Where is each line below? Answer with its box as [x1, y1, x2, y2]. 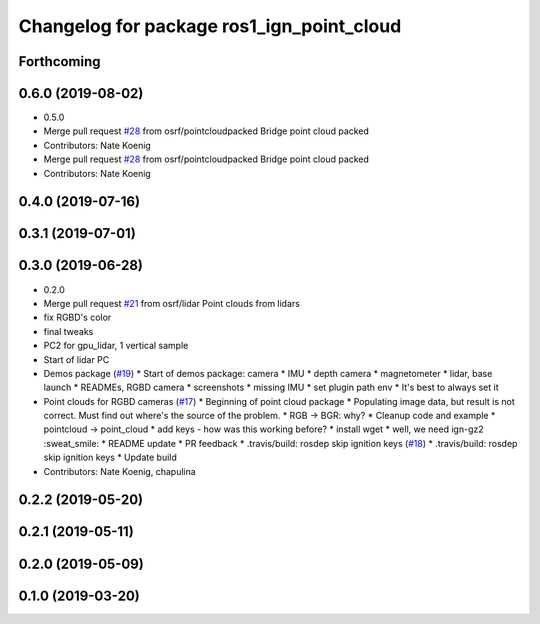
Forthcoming [18, 53, 101, 70]
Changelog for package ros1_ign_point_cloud [18, 15, 402, 37]
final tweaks [43, 325, 94, 337]
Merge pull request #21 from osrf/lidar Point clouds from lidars [43, 297, 300, 309]
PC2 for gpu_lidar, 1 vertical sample [43, 340, 189, 352]
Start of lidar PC [43, 353, 110, 365]
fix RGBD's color [43, 311, 112, 324]
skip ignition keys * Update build [43, 451, 177, 464]
